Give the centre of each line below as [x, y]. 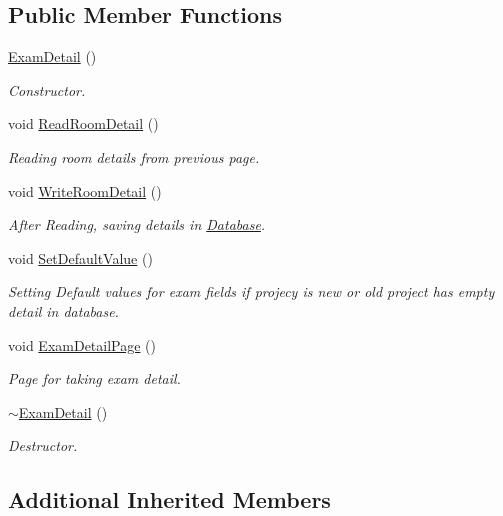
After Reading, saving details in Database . [137, 224]
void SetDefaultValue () [80, 257]
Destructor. [43, 445]
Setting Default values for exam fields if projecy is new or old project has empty [251, 291]
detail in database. [63, 310]
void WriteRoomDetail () [85, 190]
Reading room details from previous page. [134, 156]
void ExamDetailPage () [82, 344]
